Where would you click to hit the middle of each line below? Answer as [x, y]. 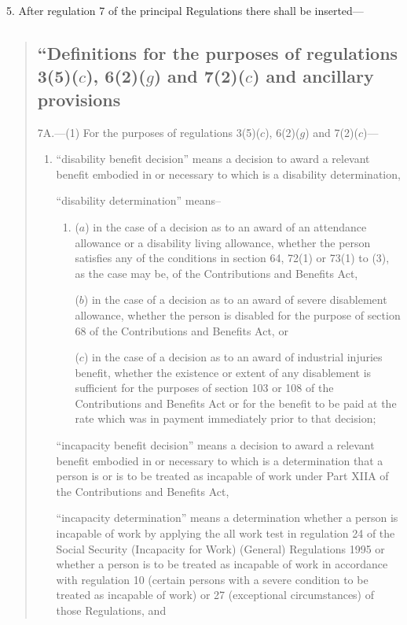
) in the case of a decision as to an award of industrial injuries [233, 357]
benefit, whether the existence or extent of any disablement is [223, 372]
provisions [79, 99]
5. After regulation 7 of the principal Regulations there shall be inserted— [185, 10]
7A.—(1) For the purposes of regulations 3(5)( [149, 132]
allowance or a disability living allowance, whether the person [223, 242]
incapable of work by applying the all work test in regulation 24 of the [225, 533]
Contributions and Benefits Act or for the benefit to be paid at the [236, 403]
